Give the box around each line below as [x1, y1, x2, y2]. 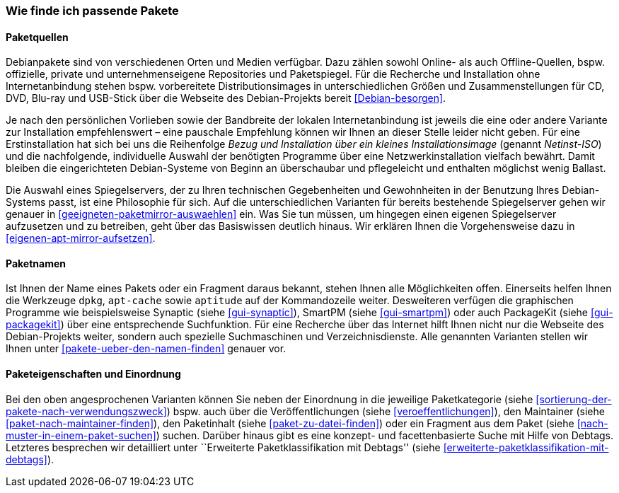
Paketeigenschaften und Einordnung [6, 368, 181, 381]
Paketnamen [6, 257, 66, 269]
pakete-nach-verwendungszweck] [6, 405, 167, 417]
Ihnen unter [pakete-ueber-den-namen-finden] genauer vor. [6, 342, 287, 355]
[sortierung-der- [536, 393, 612, 405]
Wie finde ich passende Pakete [6, 4, 179, 18]
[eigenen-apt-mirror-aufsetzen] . [6, 232, 156, 245]
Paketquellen [6, 30, 69, 43]
